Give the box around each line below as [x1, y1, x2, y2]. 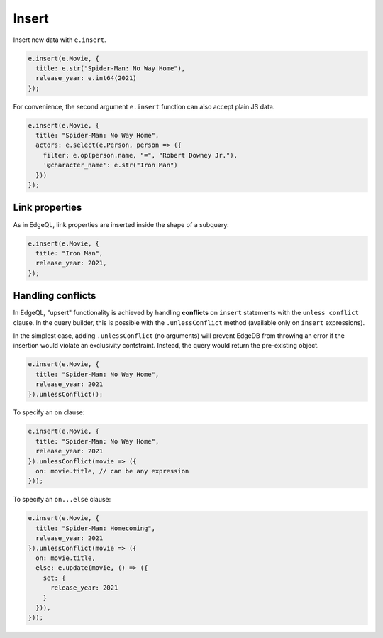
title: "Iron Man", [35, 249, 104, 257]
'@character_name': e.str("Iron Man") [43, 161, 178, 170]
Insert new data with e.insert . [13, 35, 106, 44]
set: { [43, 573, 66, 582]
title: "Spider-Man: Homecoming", [35, 524, 156, 532]
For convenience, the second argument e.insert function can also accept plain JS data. [13, 102, 275, 111]
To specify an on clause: [13, 408, 85, 417]
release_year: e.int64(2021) [35, 75, 138, 82]
